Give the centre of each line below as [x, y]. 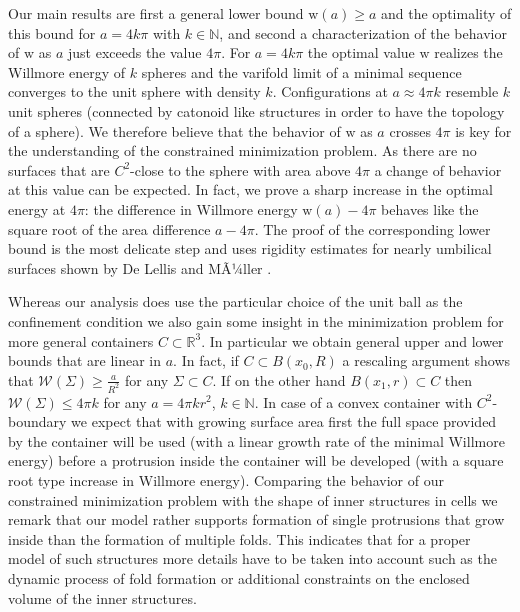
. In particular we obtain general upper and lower [352, 340]
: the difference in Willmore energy [191, 208]
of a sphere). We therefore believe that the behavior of [174, 130]
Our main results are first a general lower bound [156, 13]
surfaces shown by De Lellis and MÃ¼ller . [140, 267]
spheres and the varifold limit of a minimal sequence [301, 71]
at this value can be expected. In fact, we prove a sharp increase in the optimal [250, 189]
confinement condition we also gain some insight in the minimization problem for [256, 320]
